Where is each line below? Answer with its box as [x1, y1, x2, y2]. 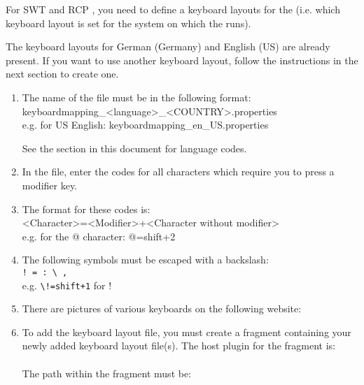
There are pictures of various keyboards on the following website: [22, 301, 302, 316]
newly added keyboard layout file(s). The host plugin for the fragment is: [22, 338, 336, 353]
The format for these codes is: [22, 201, 150, 216]
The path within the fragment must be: [22, 365, 192, 380]
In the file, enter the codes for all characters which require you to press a [22, 164, 335, 179]
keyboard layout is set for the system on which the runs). [6, 15, 251, 30]
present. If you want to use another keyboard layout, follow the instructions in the [6, 52, 358, 67]
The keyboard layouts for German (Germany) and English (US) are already [6, 39, 330, 54]
